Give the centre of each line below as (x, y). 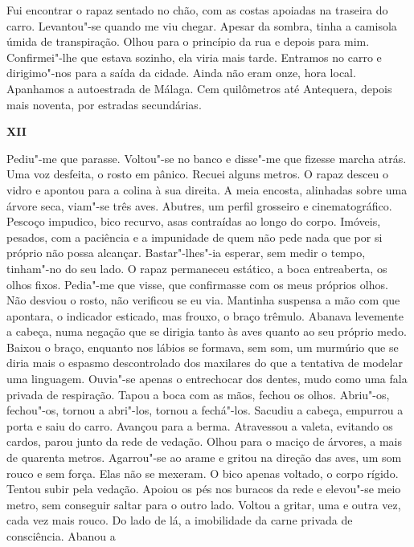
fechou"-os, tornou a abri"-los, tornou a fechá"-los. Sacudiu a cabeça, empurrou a (205, 410)
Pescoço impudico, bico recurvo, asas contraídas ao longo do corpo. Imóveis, (194, 221)
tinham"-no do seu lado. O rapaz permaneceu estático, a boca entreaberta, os (197, 268)
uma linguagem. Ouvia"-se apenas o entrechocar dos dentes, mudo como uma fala (207, 379)
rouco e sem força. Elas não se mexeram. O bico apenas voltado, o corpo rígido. (203, 473)
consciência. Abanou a (61, 536)
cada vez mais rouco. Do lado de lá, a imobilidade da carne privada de (180, 520)
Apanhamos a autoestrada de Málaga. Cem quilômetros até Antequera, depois (199, 88)
